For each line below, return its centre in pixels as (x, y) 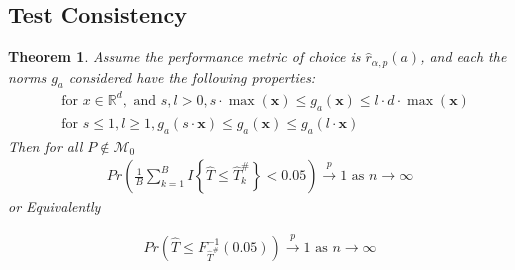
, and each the (463, 56)
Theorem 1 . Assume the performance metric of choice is (184, 56)
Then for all (45, 145)
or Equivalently (54, 206)
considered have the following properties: (192, 76)
